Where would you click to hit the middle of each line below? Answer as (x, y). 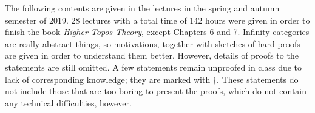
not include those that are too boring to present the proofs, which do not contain (156, 91)
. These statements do (258, 79)
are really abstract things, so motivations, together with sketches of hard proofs (153, 43)
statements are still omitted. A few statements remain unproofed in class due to (154, 67)
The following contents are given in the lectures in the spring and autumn (142, 8)
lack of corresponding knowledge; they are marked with (108, 79)
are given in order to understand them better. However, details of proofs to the (152, 55)
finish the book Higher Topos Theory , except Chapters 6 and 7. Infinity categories (157, 32)
